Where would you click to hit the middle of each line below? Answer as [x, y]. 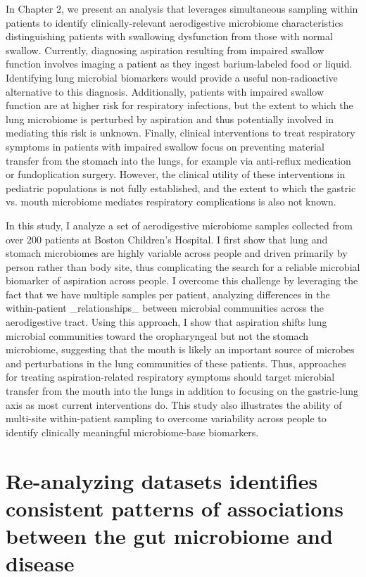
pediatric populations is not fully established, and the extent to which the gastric [181, 188]
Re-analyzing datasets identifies [162, 480]
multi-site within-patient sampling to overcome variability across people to [166, 418]
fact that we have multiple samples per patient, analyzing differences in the [168, 294]
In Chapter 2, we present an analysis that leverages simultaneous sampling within [182, 8]
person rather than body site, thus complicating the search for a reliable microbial [183, 266]
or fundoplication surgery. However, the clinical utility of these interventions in [176, 174]
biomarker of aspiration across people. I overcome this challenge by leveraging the [182, 280]
